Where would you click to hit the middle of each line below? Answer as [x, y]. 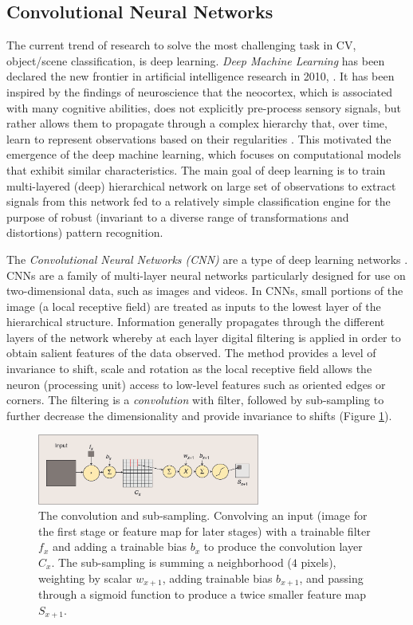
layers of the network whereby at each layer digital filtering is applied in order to [204, 337]
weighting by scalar [85, 578]
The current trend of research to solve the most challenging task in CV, [181, 45]
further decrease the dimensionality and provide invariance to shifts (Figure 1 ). [199, 415]
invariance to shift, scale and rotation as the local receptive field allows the [189, 369]
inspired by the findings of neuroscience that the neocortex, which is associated [199, 91]
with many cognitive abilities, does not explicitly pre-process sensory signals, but [204, 107]
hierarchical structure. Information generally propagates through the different [196, 322]
